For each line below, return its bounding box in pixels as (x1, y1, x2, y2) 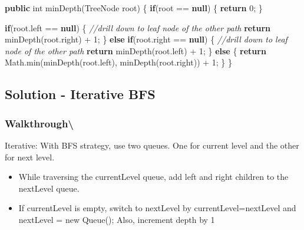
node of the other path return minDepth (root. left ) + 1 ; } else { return (5, 44, 266, 57)
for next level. (5, 150, 55, 163)
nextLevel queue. (18, 182, 80, 194)
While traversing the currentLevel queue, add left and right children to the (18, 170, 289, 183)
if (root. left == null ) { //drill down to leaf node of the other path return (5, 21, 271, 34)
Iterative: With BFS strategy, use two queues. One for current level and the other (5, 139, 299, 151)
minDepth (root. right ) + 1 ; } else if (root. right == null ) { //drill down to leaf (5, 33, 288, 45)
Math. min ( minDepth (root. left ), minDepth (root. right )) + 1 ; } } (5, 56, 233, 68)
